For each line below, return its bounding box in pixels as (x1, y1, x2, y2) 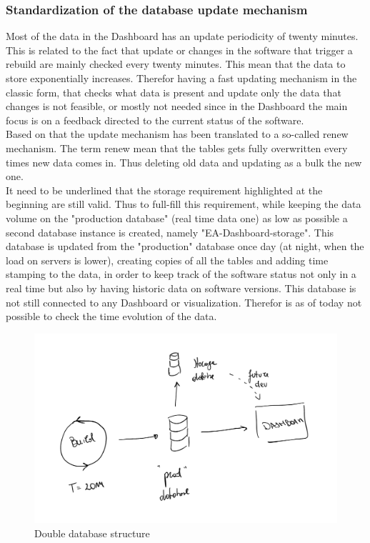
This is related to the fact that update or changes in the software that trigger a (6, 42, 353, 57)
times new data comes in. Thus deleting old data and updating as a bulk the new (6, 154, 362, 169)
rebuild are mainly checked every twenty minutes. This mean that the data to (6, 56, 346, 71)
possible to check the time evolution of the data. (6, 309, 217, 324)
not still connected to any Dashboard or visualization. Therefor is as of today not (6, 294, 362, 309)
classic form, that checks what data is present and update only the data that (6, 84, 341, 99)
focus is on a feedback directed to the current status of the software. (6, 112, 304, 127)
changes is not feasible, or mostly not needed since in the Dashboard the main (6, 99, 348, 114)
